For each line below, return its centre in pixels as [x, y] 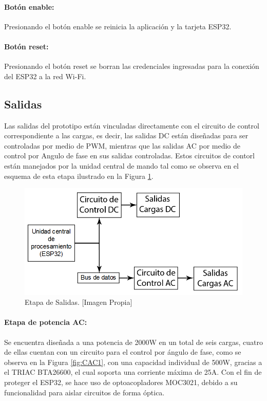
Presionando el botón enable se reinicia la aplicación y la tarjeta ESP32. [118, 26]
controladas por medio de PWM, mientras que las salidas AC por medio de [122, 145]
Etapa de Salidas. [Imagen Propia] [79, 302]
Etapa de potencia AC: [46, 322]
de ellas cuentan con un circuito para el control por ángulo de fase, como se [123, 352]
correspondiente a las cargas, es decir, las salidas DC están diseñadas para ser [126, 135]
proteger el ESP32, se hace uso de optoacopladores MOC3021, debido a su [121, 382]
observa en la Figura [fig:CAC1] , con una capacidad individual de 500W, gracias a [133, 362]
